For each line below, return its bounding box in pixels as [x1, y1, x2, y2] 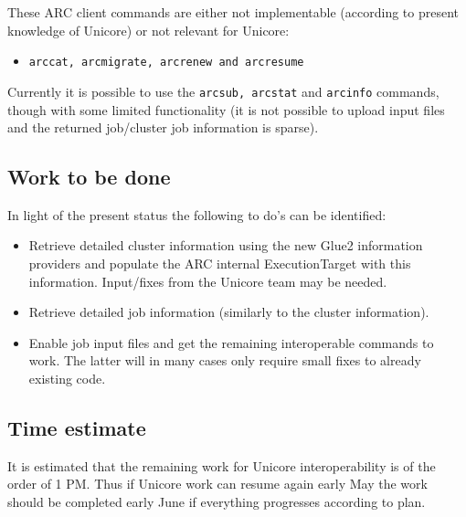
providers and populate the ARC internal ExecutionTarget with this [28, 254, 411, 273]
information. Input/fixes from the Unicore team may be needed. [28, 271, 387, 290]
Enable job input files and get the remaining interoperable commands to [28, 332, 434, 352]
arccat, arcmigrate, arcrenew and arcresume [28, 56, 304, 69]
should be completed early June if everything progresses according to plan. [7, 492, 426, 512]
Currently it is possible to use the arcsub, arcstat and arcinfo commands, [7, 81, 440, 100]
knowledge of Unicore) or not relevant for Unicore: [7, 20, 290, 39]
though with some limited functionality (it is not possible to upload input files [7, 100, 445, 119]
